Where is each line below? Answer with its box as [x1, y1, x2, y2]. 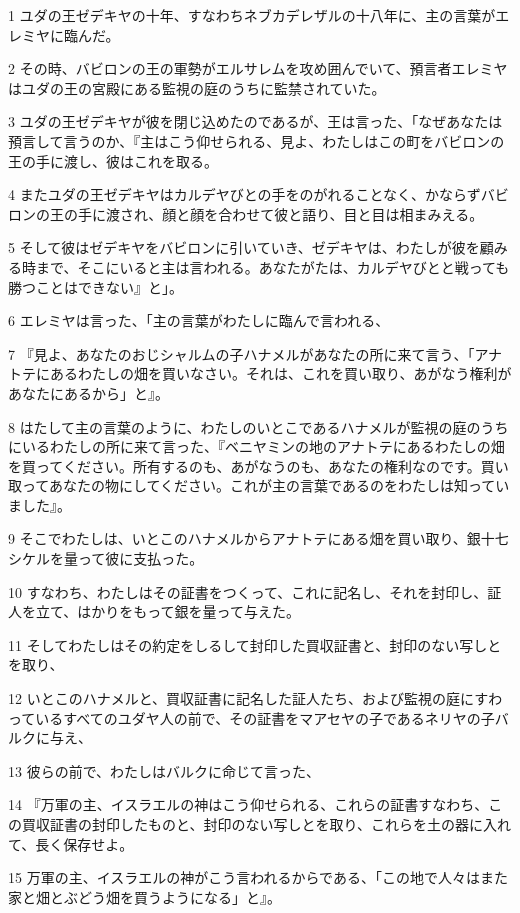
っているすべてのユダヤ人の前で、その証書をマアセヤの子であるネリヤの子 [8, 707, 495, 728]
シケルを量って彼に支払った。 [8, 548, 204, 569]
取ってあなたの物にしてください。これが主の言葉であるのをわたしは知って [8, 475, 496, 496]
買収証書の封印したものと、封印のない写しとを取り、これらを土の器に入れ [21, 814, 511, 834]
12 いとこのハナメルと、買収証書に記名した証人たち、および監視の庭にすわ [8, 688, 503, 709]
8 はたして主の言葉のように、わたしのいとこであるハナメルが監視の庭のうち [8, 416, 509, 437]
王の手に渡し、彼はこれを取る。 [8, 150, 218, 171]
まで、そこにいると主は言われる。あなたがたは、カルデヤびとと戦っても [35, 256, 510, 277]
